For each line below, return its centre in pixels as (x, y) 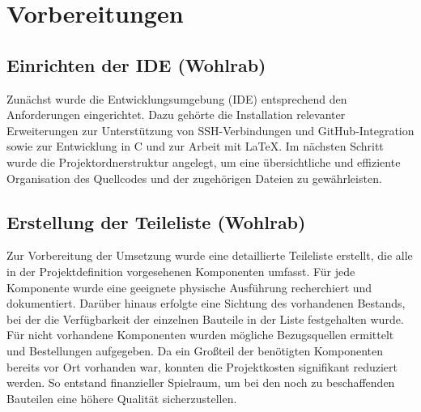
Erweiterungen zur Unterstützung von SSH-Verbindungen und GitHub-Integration (210, 130)
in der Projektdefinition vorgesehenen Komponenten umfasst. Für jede (181, 271)
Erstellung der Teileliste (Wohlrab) (156, 221)
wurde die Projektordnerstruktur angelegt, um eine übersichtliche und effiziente (204, 161)
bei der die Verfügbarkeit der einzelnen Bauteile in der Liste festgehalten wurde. (205, 319)
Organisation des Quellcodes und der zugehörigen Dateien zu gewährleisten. (194, 178)
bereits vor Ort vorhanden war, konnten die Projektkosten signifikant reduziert (202, 366)
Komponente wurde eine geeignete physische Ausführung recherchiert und (189, 287)
